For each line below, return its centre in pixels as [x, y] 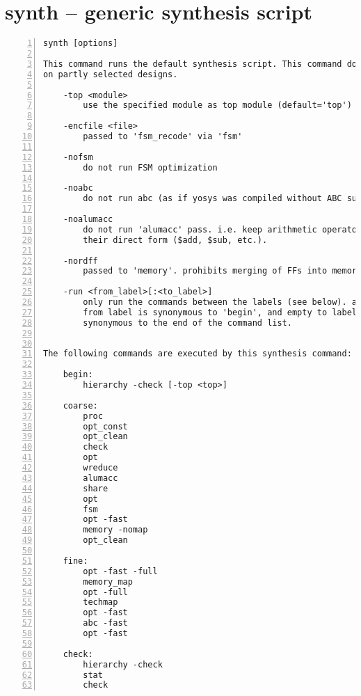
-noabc [78, 188]
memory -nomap [115, 530]
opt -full [105, 592]
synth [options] [81, 43]
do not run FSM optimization [150, 167]
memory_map [108, 582]
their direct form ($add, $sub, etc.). [175, 240]
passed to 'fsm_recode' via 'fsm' [163, 136]
